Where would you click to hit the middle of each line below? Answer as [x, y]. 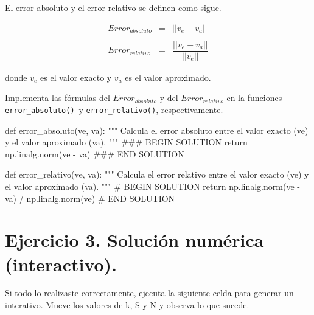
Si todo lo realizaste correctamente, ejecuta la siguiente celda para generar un [149, 293]
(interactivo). [61, 264]
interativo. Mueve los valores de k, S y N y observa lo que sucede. [127, 305]
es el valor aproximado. [168, 77]
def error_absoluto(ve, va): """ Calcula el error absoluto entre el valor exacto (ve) [157, 130]
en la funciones [254, 98]
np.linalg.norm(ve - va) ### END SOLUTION [95, 154]
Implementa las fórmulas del [58, 98]
